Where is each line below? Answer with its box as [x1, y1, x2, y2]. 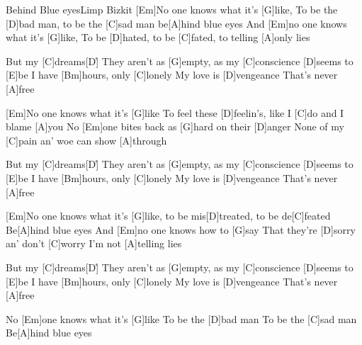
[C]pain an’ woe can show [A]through [6, 132, 167, 147]
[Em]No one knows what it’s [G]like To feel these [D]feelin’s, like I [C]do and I [6, 105, 344, 120]
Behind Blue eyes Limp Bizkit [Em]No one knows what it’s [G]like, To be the [6, 2, 338, 16]
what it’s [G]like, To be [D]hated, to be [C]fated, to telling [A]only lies [6, 30, 310, 45]
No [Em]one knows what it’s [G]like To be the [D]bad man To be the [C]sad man [6, 311, 357, 326]
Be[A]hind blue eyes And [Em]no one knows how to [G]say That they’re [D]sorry [6, 222, 356, 237]
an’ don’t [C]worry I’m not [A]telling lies [6, 236, 182, 251]
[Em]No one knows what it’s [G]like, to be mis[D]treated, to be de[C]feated [6, 208, 331, 223]
